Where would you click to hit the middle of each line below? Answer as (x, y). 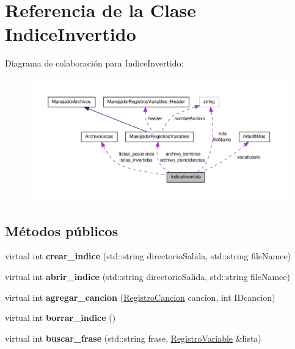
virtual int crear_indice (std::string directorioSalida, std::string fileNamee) (148, 256)
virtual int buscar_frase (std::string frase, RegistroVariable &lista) (133, 338)
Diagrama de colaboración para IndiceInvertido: (94, 63)
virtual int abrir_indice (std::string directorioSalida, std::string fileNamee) (148, 276)
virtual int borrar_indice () (60, 318)
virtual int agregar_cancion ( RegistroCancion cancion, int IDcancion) (140, 297)
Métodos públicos (62, 230)
